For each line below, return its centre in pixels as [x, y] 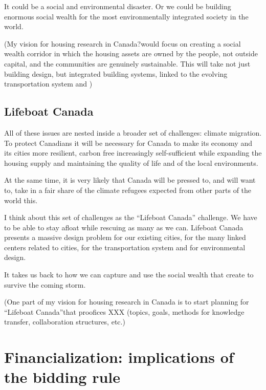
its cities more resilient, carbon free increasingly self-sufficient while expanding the [133, 153]
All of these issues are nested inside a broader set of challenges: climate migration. [133, 132]
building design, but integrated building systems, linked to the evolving [116, 73]
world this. [21, 200]
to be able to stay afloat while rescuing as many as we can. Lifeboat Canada [124, 227]
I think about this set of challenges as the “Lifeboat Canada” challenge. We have [131, 217]
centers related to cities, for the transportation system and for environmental [125, 247]
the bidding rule [62, 377]
